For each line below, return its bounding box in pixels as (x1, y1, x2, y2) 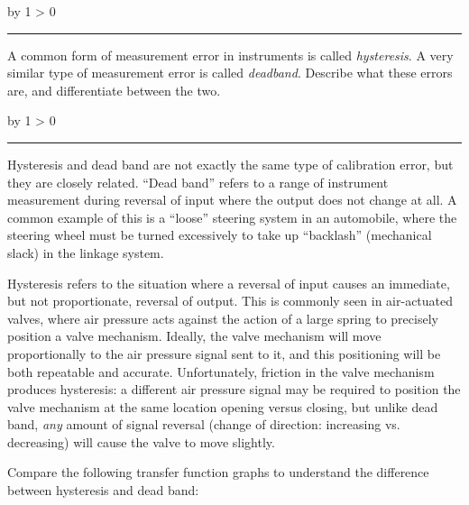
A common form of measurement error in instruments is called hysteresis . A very (7, 45, 454, 64)
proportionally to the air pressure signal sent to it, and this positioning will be (7, 344, 441, 363)
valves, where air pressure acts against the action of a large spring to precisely (7, 308, 438, 327)
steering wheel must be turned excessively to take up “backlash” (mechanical (7, 225, 432, 244)
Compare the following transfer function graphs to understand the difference (7, 463, 429, 482)
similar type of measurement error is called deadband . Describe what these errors (7, 63, 453, 82)
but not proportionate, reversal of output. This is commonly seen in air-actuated (7, 291, 454, 310)
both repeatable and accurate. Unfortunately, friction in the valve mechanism (7, 362, 435, 381)
